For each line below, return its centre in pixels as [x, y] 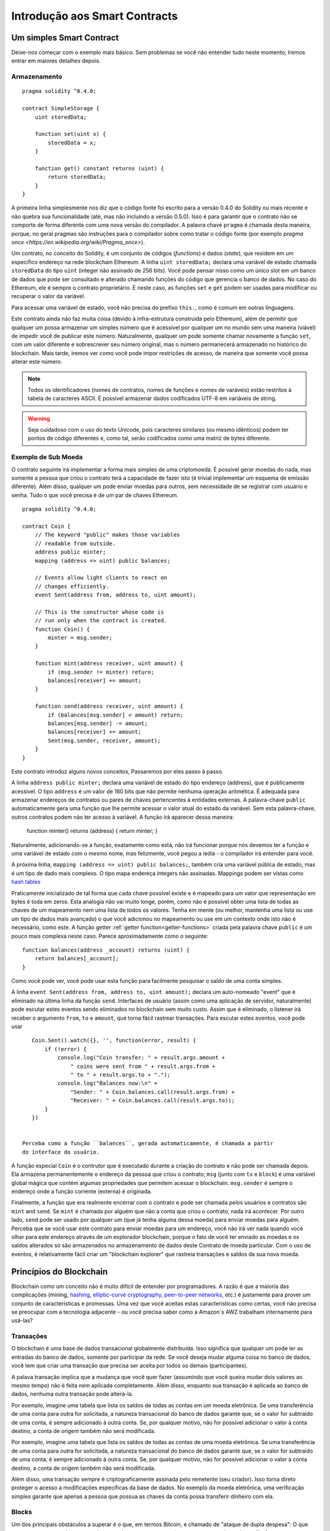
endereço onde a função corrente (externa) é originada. [82, 1192]
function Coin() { [62, 629]
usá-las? [22, 1320]
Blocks [22, 1512]
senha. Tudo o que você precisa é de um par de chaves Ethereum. [95, 495]
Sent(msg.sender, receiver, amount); [105, 740]
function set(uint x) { [70, 134]
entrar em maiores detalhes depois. [56, 61]
